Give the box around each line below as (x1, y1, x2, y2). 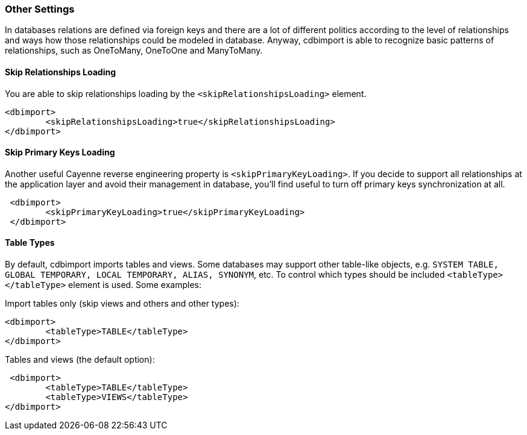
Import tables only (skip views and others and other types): (5, 298, 239, 309)
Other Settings (5, 3, 75, 15)
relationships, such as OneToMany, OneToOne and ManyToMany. (5, 45, 263, 56)
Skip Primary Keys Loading (5, 147, 115, 158)
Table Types (5, 237, 55, 248)
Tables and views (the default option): (5, 354, 155, 365)
